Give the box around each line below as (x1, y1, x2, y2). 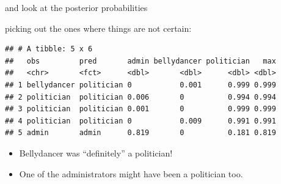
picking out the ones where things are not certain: (5, 21, 192, 34)
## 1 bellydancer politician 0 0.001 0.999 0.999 (5, 80, 276, 89)
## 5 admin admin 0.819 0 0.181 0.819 (5, 128, 276, 138)
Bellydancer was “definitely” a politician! (19, 146, 173, 159)
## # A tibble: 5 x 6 (5, 45, 93, 54)
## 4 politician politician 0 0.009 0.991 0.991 (5, 116, 276, 125)
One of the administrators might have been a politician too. (19, 167, 243, 180)
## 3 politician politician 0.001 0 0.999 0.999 (5, 105, 276, 114)
